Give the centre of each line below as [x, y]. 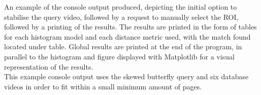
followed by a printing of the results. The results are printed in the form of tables [130, 27]
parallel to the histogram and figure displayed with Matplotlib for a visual [119, 56]
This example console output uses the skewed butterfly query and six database [126, 76]
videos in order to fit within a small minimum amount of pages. [103, 86]
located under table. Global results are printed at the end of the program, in [123, 46]
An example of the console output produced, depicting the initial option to [121, 7]
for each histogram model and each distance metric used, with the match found [127, 36]
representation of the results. [49, 66]
